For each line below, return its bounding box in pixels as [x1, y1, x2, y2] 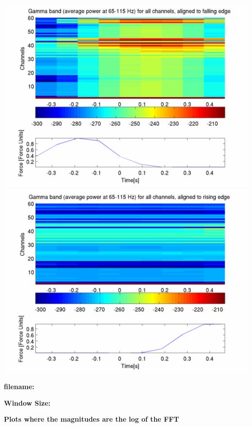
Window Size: [4, 397, 51, 408]
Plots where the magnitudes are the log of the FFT [4, 414, 179, 424]
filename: [4, 381, 34, 392]
